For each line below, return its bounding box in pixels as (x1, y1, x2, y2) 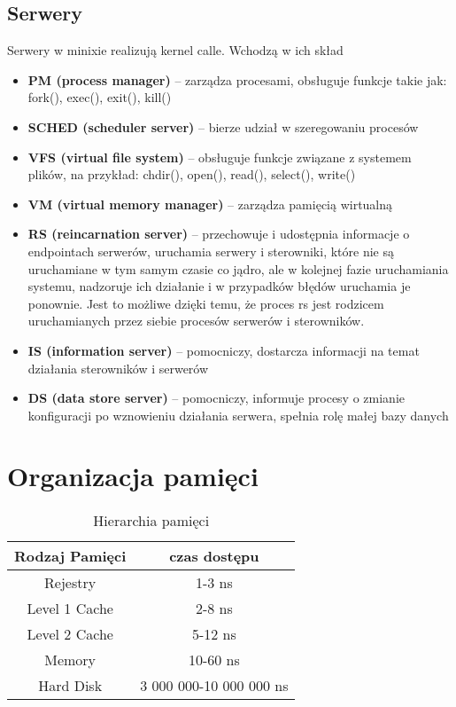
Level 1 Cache (27, 598, 113, 619)
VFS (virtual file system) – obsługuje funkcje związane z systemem (27, 147, 412, 166)
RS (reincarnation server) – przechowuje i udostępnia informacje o (27, 224, 410, 243)
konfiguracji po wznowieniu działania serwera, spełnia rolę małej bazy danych (27, 405, 449, 424)
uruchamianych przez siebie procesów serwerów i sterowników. (27, 311, 365, 330)
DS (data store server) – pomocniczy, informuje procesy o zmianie (27, 389, 405, 407)
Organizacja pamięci (7, 458, 259, 494)
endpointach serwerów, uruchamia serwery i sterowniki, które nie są (27, 241, 394, 260)
